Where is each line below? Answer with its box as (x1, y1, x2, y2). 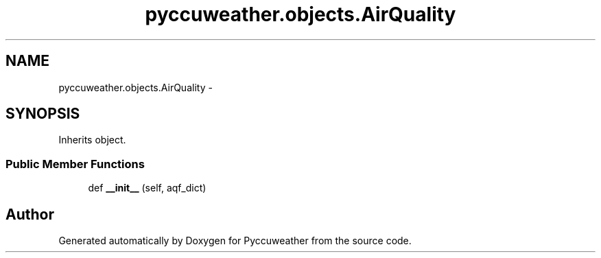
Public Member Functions (5, 156, 145, 171)
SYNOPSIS (5, 105, 80, 123)
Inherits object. (58, 134, 126, 146)
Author (5, 205, 54, 223)
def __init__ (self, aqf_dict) (88, 182, 207, 194)
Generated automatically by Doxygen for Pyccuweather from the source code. (58, 235, 412, 247)
